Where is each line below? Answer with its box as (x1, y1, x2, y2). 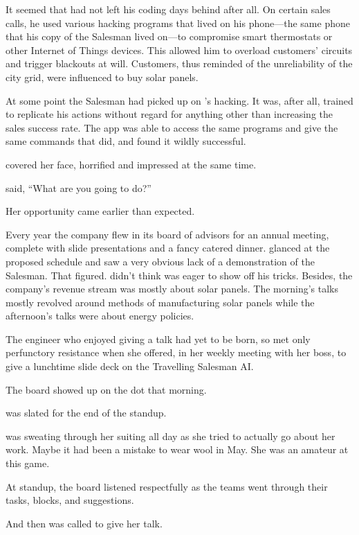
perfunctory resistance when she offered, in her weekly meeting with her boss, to (6, 345, 347, 360)
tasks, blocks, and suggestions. (6, 493, 134, 507)
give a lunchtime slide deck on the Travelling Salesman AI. (6, 359, 254, 374)
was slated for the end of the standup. (6, 405, 167, 420)
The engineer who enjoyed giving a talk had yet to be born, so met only (6, 331, 311, 346)
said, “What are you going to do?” (6, 180, 151, 195)
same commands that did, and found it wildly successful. (6, 134, 246, 148)
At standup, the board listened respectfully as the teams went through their (6, 479, 328, 493)
